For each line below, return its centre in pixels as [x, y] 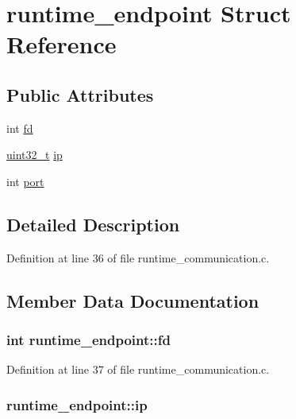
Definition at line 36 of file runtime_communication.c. [138, 257]
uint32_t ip [35, 155]
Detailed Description [93, 224]
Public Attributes [80, 94]
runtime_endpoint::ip [77, 404]
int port [25, 181]
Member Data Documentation [133, 300]
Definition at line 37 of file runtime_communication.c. [138, 369]
